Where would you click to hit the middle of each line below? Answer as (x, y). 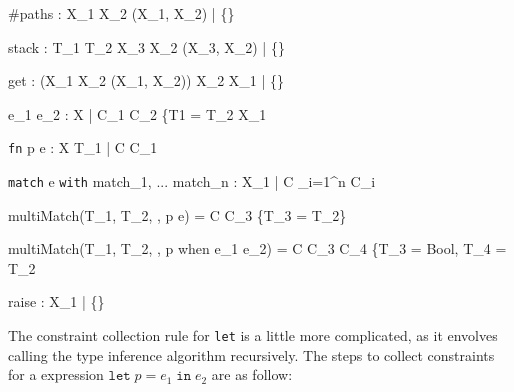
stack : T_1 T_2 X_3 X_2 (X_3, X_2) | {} (146, 46)
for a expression (56, 374)
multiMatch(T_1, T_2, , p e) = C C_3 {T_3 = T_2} (177, 214)
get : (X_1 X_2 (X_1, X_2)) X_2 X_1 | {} (146, 80)
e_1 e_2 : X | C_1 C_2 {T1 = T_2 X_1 (137, 113)
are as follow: (252, 374)
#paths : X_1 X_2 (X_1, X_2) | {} (121, 13)
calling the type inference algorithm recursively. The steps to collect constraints (251, 354)
